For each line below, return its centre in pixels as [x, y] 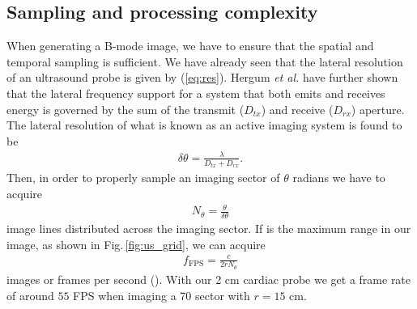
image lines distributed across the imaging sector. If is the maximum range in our [209, 228]
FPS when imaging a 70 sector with [162, 295]
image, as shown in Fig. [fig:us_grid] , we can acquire [136, 244]
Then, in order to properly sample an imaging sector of [143, 178]
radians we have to [339, 178]
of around [30, 295]
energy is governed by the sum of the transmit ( [126, 109]
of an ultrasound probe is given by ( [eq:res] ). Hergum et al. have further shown [202, 77]
